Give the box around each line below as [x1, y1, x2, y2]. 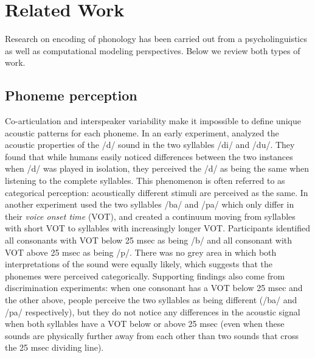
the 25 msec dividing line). [5, 341, 104, 354]
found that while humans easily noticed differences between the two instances [5, 150, 293, 163]
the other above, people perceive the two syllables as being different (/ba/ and [5, 293, 297, 306]
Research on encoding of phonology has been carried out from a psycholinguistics [5, 32, 307, 45]
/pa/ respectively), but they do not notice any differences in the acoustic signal [5, 305, 300, 318]
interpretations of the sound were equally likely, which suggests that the [5, 258, 272, 270]
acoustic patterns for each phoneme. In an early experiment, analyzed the [5, 126, 279, 139]
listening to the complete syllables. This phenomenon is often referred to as [5, 174, 285, 187]
